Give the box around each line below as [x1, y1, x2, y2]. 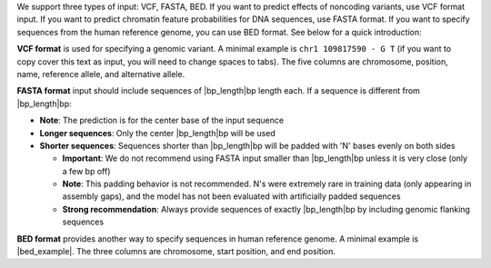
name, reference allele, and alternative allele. [16, 68, 185, 79]
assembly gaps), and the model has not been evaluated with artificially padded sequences [62, 191, 401, 202]
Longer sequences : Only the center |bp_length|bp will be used [39, 127, 276, 138]
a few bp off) [62, 165, 111, 176]
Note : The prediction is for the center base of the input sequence [39, 114, 285, 126]
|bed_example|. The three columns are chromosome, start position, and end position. [16, 246, 336, 257]
